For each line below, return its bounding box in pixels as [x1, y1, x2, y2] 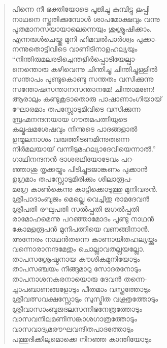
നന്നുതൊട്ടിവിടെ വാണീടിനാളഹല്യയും [12, 43, 138, 54]
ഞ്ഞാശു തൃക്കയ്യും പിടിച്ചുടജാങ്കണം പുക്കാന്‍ [12, 163, 148, 174]
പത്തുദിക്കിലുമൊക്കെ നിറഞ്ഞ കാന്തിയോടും [12, 333, 152, 344]
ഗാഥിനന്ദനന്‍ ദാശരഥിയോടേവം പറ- [12, 153, 135, 164]
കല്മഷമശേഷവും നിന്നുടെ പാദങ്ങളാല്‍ [12, 123, 138, 134]
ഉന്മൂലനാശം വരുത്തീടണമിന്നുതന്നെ [12, 133, 129, 144]
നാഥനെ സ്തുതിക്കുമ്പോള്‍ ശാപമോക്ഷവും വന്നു [12, 13, 160, 24]
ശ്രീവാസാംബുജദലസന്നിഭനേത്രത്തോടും [12, 303, 142, 314]
